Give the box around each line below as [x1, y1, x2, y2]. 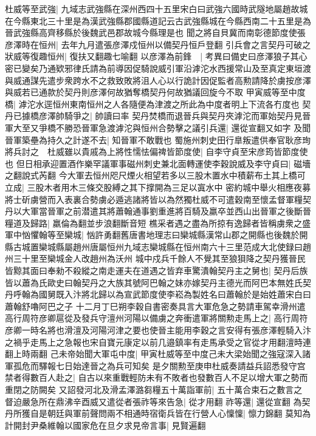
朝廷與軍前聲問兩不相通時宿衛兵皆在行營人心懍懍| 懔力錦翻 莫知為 [47, 407, 311, 420]
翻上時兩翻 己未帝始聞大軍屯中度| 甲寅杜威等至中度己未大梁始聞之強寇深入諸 [5, 347, 311, 360]
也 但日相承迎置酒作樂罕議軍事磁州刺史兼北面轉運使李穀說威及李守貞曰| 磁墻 [5, 157, 311, 169]
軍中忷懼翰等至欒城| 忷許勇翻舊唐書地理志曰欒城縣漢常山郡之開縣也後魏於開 [5, 228, 308, 241]
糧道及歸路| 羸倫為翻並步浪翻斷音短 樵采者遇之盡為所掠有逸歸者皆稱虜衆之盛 [5, 216, 311, 229]
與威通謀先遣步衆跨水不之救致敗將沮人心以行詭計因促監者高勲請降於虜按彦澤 [5, 73, 311, 86]
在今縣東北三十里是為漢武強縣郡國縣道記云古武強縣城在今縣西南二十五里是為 [5, 14, 311, 27]
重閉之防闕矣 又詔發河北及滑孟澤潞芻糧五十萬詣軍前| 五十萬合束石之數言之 [5, 383, 303, 395]
